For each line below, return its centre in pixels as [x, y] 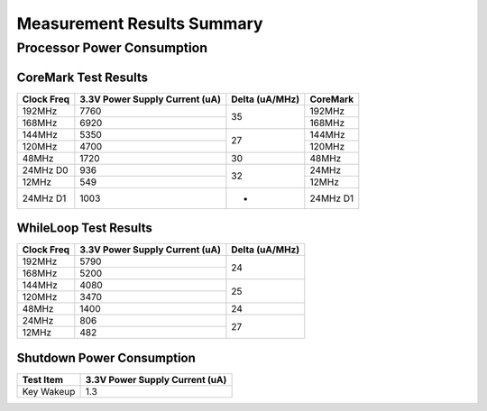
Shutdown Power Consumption [106, 357]
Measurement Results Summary [140, 23]
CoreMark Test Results [83, 77]
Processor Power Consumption [112, 48]
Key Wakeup [49, 391]
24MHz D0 [45, 169]
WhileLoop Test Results [85, 228]
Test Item [42, 379]
